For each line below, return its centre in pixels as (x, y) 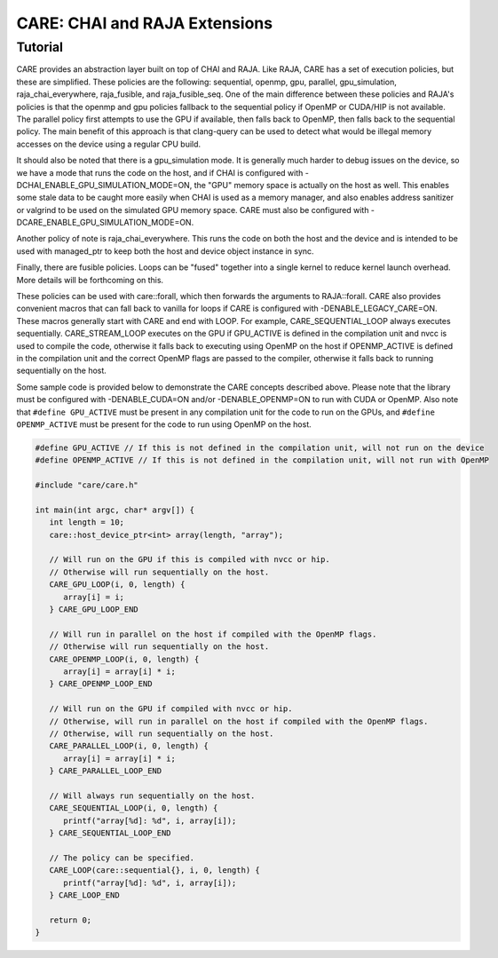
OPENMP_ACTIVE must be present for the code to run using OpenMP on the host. (164, 424)
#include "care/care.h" (87, 485)
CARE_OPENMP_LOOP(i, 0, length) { (124, 659)
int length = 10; (87, 523)
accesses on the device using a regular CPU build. (109, 144)
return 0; (71, 920)
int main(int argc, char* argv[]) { (115, 510)
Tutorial (40, 47)
